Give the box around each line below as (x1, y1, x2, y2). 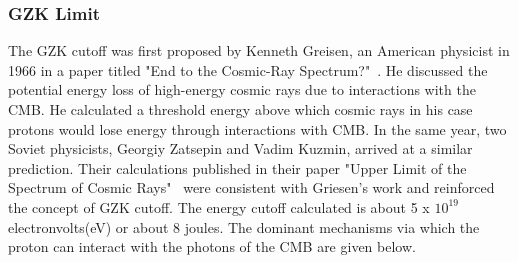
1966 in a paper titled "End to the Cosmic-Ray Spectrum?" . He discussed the (8, 59, 488, 80)
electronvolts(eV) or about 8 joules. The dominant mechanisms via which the (8, 216, 480, 237)
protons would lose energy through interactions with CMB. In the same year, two (8, 118, 507, 139)
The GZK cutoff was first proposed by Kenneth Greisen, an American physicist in (8, 40, 510, 61)
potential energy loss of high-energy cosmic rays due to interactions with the (8, 79, 476, 100)
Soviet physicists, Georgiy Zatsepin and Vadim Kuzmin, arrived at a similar (8, 138, 473, 159)
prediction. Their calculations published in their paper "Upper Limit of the (8, 157, 467, 178)
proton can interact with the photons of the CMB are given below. (8, 236, 416, 257)
